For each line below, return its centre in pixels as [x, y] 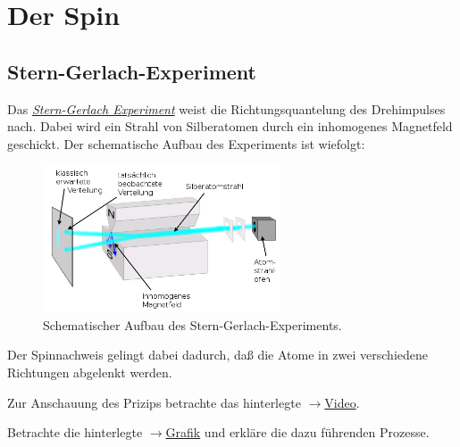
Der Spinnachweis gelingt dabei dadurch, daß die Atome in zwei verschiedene [218, 355]
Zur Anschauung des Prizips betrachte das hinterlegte [154, 402]
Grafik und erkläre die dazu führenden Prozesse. [297, 432]
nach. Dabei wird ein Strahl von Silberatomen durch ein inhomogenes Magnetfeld [230, 126]
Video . [342, 402]
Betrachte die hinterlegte [75, 432]
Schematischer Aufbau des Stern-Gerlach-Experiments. [192, 324]
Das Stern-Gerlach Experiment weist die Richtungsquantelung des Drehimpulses [226, 108]
